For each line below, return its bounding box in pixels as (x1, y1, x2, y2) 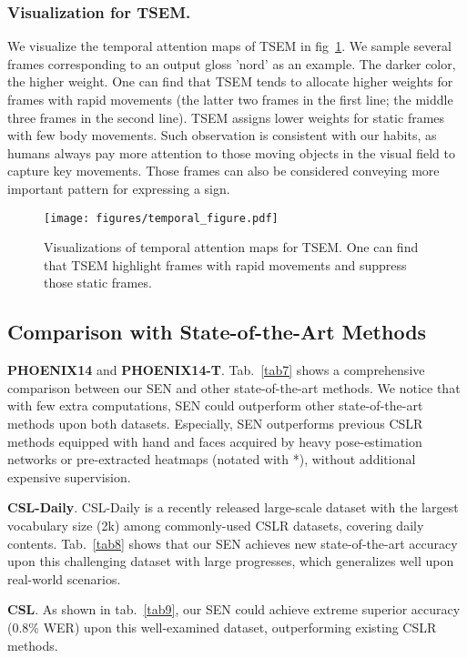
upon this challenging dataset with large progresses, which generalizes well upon (7, 552, 454, 571)
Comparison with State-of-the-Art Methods (7, 318, 427, 346)
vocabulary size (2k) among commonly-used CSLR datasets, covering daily (7, 515, 424, 534)
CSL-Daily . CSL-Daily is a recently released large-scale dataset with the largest (7, 498, 459, 517)
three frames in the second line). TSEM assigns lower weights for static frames (7, 107, 445, 127)
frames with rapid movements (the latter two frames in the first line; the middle (7, 90, 453, 108)
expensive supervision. (7, 467, 131, 486)
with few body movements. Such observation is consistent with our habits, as (7, 126, 437, 145)
